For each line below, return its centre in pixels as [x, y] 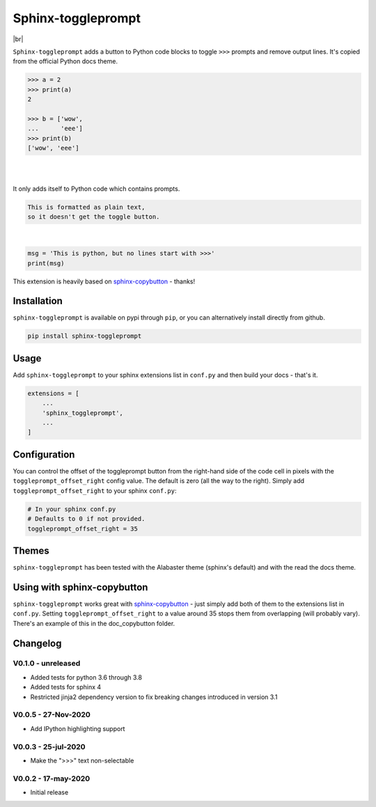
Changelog [37, 643]
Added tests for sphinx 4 [66, 687]
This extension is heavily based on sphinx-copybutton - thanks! [104, 281]
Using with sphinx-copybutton [80, 587]
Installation [38, 301]
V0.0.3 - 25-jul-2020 [49, 746]
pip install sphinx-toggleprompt [85, 336]
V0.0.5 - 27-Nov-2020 [52, 715]
